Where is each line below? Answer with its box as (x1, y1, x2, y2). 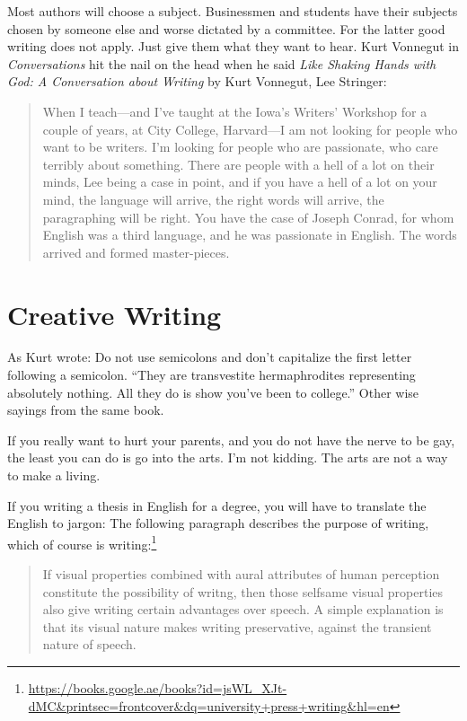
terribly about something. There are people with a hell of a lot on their (42, 154, 435, 173)
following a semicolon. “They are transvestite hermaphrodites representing (7, 365, 416, 384)
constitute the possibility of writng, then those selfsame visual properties (42, 582, 444, 601)
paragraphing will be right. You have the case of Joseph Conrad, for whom (42, 207, 454, 226)
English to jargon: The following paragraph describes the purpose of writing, (7, 514, 429, 532)
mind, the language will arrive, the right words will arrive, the (42, 189, 384, 208)
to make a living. (7, 466, 101, 484)
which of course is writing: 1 (7, 532, 157, 553)
